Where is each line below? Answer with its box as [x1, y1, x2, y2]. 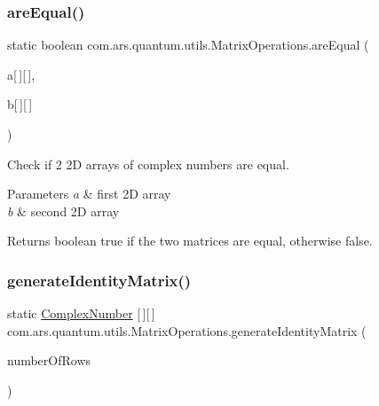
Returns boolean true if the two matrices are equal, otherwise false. [7, 231, 373, 250]
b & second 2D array [7, 201, 120, 220]
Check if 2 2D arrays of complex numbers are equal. [7, 154, 289, 173]
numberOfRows [7, 351, 91, 370]
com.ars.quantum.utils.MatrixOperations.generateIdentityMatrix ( [7, 321, 367, 340]
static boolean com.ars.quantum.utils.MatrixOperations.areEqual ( [7, 35, 369, 54]
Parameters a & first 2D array [7, 184, 171, 203]
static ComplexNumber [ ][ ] [7, 304, 155, 323]
